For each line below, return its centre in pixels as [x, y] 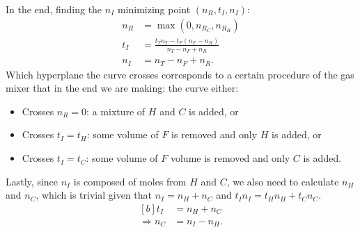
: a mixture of [116, 111]
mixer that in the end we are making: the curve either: [122, 88]
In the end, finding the [54, 9]
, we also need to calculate [283, 181]
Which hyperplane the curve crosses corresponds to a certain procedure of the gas [180, 74]
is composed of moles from [130, 181]
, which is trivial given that [94, 195]
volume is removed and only [230, 158]
